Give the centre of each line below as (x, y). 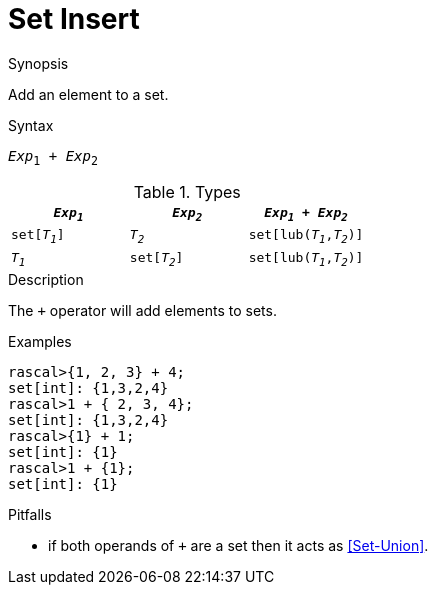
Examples (40, 342)
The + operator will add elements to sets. (142, 311)
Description (46, 280)
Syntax (31, 125)
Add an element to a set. (88, 94)
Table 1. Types (187, 191)
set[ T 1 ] (38, 236)
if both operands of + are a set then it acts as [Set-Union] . (238, 546)
